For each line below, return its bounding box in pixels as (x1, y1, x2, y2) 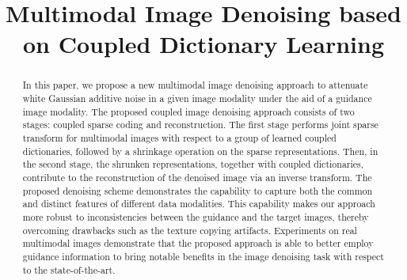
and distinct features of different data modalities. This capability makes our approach (22, 197, 375, 210)
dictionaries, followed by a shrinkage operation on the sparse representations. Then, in (22, 144, 378, 157)
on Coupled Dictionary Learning (22, 28, 385, 60)
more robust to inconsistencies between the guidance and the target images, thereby (22, 210, 369, 223)
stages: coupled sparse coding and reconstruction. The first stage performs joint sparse (22, 118, 378, 131)
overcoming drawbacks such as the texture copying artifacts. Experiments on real (22, 223, 357, 236)
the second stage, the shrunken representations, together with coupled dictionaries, (22, 157, 364, 171)
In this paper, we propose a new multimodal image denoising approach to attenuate (22, 78, 368, 92)
